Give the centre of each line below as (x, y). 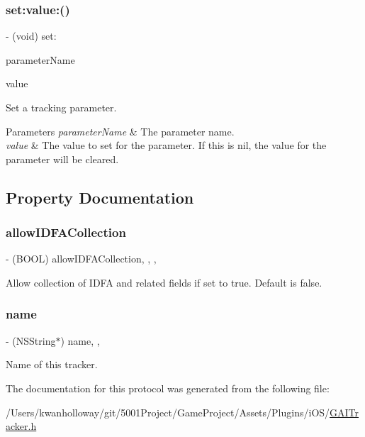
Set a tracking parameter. (61, 107)
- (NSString (31, 340)
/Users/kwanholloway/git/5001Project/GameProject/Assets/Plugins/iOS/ (168, 412)
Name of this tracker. (52, 364)
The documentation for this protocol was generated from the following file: (168, 388)
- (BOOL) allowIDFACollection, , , (81, 259)
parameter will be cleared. (62, 159)
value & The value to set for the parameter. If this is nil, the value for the (166, 145)
